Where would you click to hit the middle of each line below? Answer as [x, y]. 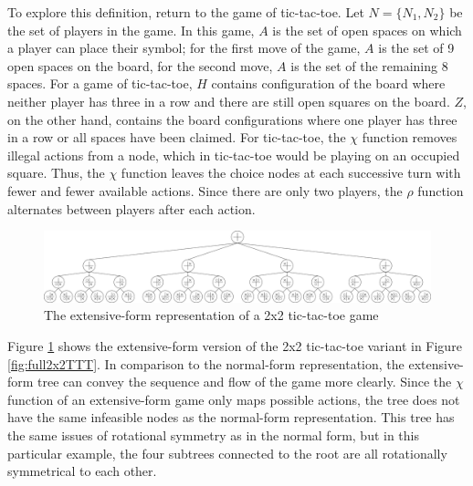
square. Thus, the [56, 173]
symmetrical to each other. [82, 471]
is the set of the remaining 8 [369, 65]
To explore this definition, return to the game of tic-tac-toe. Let [186, 12]
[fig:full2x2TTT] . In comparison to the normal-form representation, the [206, 363]
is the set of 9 [416, 48]
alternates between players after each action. [131, 208]
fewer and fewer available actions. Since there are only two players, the [205, 190]
